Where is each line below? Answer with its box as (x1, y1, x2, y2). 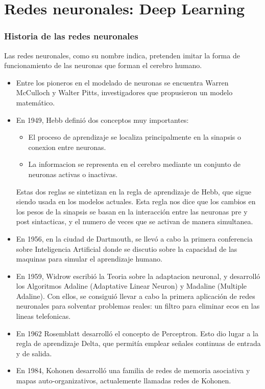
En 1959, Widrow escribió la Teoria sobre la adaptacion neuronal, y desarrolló (16, 270, 260, 281)
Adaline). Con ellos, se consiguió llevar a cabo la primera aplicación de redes (16, 290, 255, 301)
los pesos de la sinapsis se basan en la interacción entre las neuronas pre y (16, 206, 248, 217)
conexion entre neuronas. (28, 141, 106, 152)
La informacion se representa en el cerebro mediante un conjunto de (28, 159, 241, 169)
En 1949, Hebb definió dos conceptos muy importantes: (16, 114, 189, 125)
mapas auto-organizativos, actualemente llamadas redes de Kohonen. (16, 375, 231, 386)
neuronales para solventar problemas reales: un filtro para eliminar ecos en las (16, 300, 260, 311)
